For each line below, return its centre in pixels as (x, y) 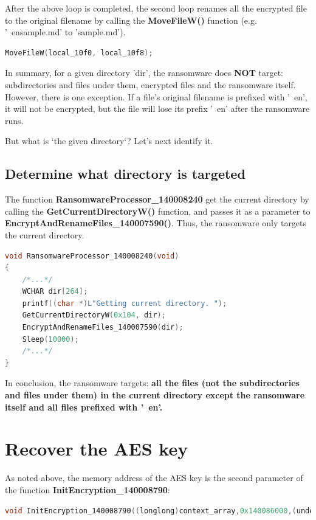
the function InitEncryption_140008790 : (88, 489)
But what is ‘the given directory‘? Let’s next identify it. (109, 141)
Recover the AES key (97, 449)
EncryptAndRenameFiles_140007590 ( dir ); (103, 328)
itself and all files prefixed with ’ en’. (84, 407)
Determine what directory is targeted (125, 174)
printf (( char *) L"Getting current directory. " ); (125, 303)
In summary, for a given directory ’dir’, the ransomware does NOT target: (144, 73)
